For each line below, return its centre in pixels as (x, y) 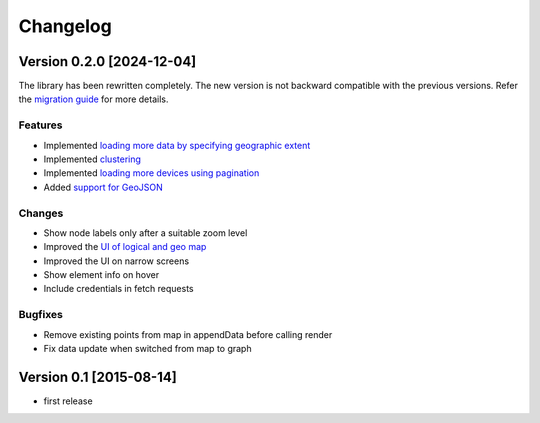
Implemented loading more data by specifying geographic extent (177, 145)
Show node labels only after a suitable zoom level (145, 232)
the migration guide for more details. (93, 99)
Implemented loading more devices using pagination (151, 173)
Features (40, 125)
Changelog (65, 26)
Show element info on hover (101, 275)
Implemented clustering (92, 159)
